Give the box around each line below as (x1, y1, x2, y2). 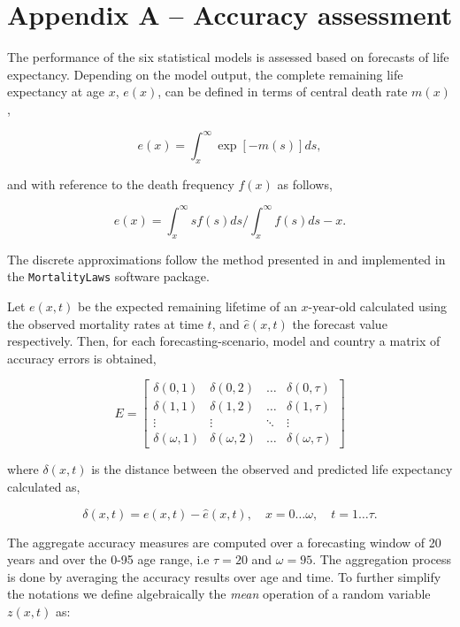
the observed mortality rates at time (7, 314, 203, 333)
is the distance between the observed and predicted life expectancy (91, 460, 453, 478)
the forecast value (292, 314, 387, 333)
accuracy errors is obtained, (7, 348, 157, 367)
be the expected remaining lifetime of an (78, 296, 297, 315)
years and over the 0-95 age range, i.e (7, 550, 210, 569)
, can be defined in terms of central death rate (157, 82, 408, 101)
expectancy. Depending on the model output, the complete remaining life (7, 65, 403, 83)
